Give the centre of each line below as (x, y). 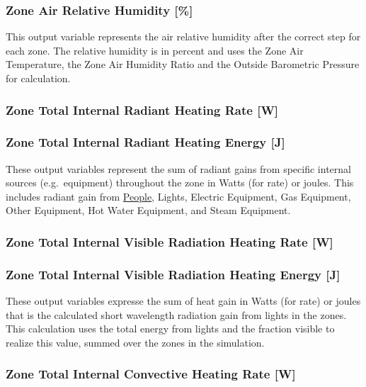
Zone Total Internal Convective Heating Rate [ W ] (151, 374)
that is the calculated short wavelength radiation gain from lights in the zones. (176, 314)
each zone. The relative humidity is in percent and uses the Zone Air (155, 50)
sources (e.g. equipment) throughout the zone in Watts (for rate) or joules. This (180, 183)
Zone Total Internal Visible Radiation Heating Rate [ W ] (170, 241)
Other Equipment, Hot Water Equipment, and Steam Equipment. (148, 210)
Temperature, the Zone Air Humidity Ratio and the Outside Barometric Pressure (183, 64)
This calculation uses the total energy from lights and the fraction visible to (170, 329)
